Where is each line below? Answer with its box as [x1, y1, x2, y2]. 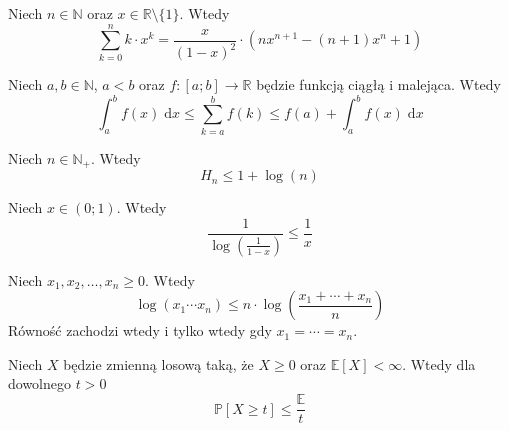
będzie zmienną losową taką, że [63, 353, 254, 374]
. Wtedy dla [402, 353, 476, 374]
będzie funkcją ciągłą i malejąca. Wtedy [256, 74, 501, 95]
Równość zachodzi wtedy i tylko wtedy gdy [8, 320, 272, 341]
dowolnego [8, 373, 71, 394]
